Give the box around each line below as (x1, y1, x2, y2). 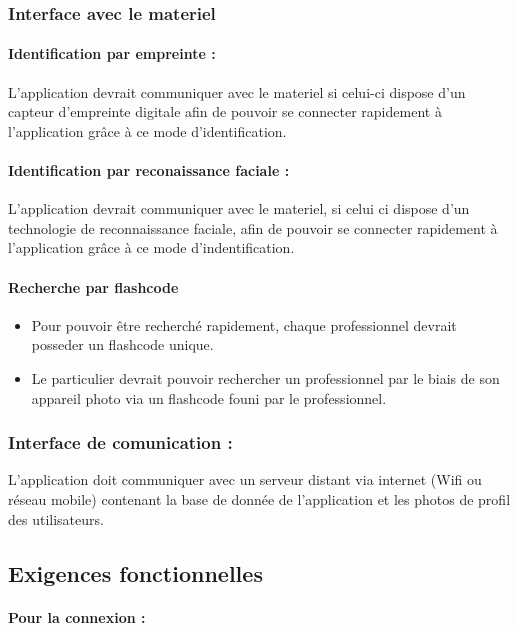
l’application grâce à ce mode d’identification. (8, 120, 287, 141)
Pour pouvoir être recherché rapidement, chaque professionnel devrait (31, 314, 457, 335)
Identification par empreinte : (8, 43, 216, 64)
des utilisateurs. (8, 508, 104, 529)
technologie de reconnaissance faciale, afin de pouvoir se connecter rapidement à (8, 217, 498, 238)
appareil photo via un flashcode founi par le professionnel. (31, 387, 387, 408)
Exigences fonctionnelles (8, 557, 263, 588)
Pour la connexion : (8, 606, 146, 627)
